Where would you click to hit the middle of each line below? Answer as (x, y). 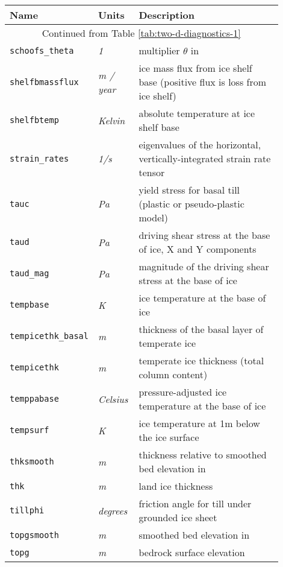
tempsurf (30, 430)
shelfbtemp (34, 120)
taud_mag (30, 273)
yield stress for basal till (189, 190)
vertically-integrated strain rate (205, 158)
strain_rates (39, 158)
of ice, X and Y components (197, 249)
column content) (173, 374)
